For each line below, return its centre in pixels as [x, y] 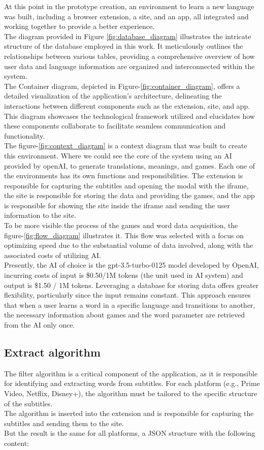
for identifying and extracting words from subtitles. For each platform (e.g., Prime [132, 383]
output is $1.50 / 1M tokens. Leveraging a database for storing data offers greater [131, 285]
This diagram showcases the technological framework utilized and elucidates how [129, 116]
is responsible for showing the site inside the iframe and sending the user [117, 205]
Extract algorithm [53, 352]
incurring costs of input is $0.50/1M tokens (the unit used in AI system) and [124, 275]
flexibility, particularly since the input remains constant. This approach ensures [127, 295]
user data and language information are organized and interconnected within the [129, 66]
